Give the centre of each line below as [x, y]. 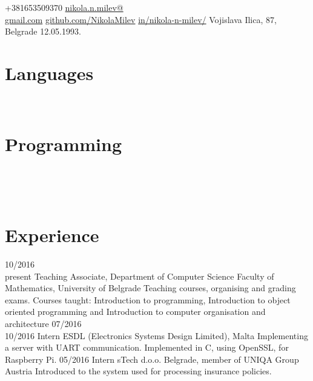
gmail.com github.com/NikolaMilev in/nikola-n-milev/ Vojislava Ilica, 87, [141, 19]
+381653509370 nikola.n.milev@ [64, 7]
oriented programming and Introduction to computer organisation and [135, 312]
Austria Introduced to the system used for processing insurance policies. [138, 371]
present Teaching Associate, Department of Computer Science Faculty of [140, 276]
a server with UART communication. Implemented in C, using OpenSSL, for [147, 347]
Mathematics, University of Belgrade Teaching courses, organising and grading [150, 288]
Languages [49, 72]
